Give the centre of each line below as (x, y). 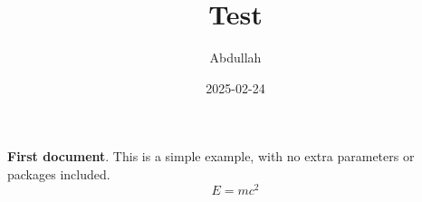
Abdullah (235, 58)
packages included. (59, 173)
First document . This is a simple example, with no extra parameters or (211, 156)
